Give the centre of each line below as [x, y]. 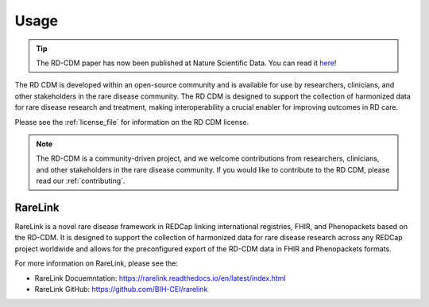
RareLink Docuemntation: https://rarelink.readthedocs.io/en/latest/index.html [160, 278]
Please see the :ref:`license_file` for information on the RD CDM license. [132, 122]
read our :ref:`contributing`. [81, 181]
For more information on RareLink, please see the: [97, 263]
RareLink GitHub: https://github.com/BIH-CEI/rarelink [121, 289]
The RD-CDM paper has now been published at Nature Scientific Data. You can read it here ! [186, 63]
